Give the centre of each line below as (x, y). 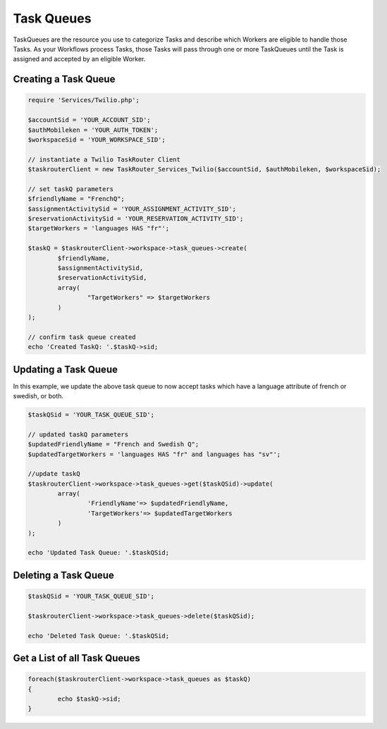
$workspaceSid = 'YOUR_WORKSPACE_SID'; (97, 140)
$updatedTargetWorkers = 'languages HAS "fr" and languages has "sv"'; (154, 454)
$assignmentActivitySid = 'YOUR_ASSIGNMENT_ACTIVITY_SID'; (132, 209)
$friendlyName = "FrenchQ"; (76, 199)
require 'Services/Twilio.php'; (84, 100)
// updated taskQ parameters (78, 434)
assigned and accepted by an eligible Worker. (79, 59)
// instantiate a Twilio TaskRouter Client (104, 159)
